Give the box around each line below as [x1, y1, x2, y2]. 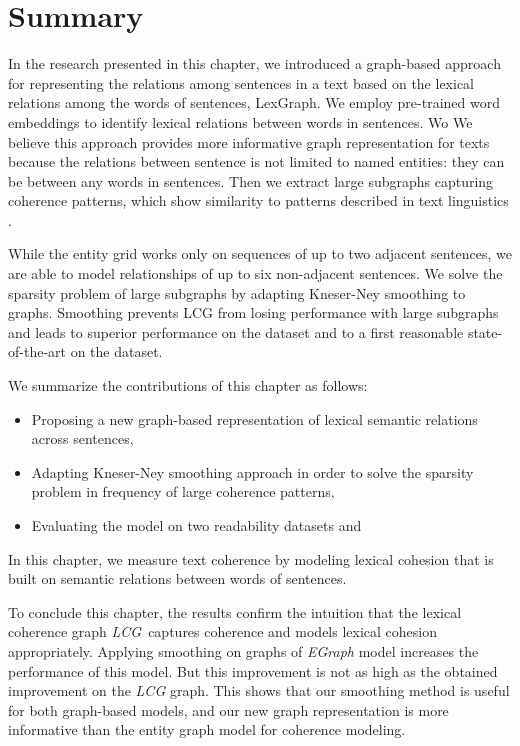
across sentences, [31, 428, 134, 449]
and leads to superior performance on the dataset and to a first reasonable [8, 321, 464, 342]
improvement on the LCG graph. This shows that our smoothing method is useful [8, 680, 510, 701]
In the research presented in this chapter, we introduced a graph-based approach [8, 53, 501, 74]
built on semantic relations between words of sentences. [8, 568, 347, 589]
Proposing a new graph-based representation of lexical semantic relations [31, 408, 478, 429]
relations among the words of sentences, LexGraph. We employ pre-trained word [8, 92, 500, 113]
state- [467, 321, 503, 342]
